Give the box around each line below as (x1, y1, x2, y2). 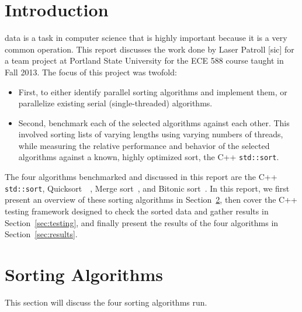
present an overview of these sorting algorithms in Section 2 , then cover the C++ (5, 193, 297, 206)
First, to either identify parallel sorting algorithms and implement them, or (18, 85, 287, 98)
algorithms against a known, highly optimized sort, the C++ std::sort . (18, 151, 279, 163)
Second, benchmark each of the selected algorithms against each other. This (18, 116, 290, 129)
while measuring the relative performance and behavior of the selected (18, 139, 270, 151)
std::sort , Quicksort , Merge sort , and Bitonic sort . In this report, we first (5, 182, 290, 194)
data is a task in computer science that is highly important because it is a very (5, 32, 287, 44)
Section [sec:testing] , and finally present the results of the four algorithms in (5, 216, 279, 228)
